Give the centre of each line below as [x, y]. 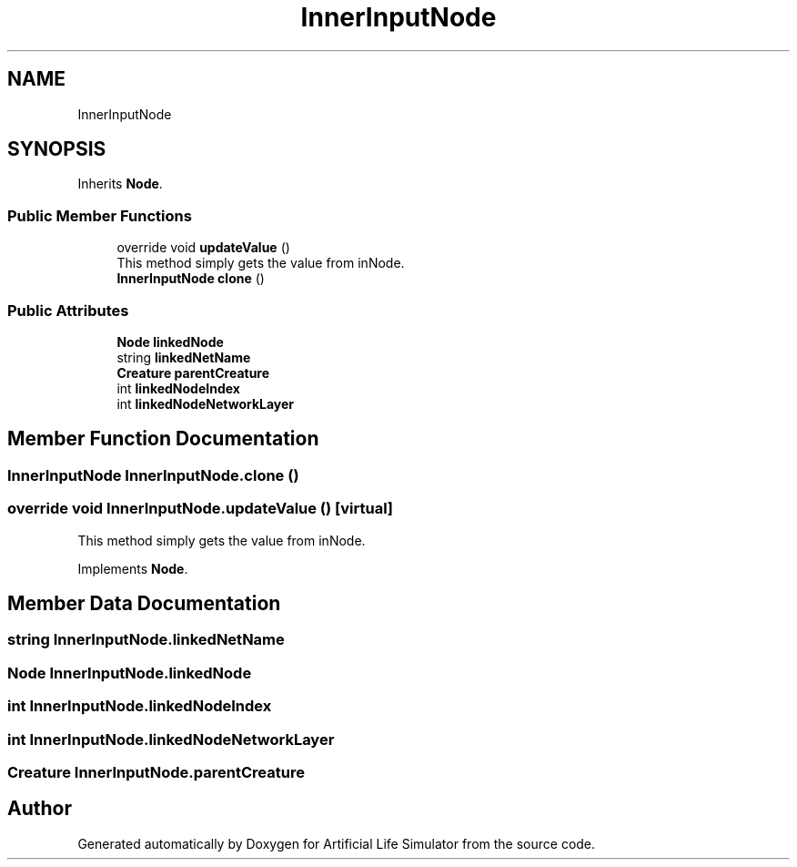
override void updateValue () [203, 248]
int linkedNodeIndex [178, 388]
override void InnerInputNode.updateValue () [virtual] [201, 509]
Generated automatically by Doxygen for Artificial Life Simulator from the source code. [337, 843]
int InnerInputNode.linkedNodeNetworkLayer [171, 739]
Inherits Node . [120, 184]
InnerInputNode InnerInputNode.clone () [153, 475]
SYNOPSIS [57, 149]
